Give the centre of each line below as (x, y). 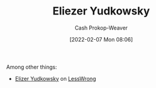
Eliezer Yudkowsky (101, 11)
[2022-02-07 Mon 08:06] (101, 39)
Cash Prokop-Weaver (101, 28)
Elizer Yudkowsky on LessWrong (55, 78)
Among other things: (32, 67)
